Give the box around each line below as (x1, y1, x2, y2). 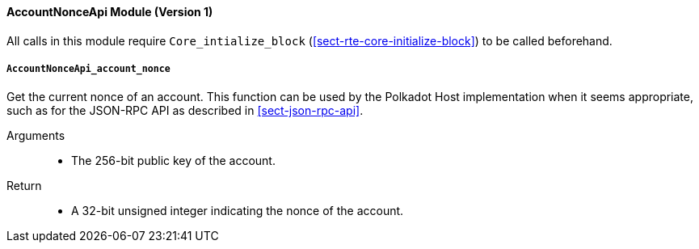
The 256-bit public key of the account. (71, 154, 276, 168)
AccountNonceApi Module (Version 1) (6, 5, 213, 19)
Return (6, 179, 42, 193)
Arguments (6, 129, 65, 143)
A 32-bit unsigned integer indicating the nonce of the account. (71, 204, 404, 218)
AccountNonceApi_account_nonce (6, 63, 171, 74)
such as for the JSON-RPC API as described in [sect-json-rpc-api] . (6, 103, 364, 118)
